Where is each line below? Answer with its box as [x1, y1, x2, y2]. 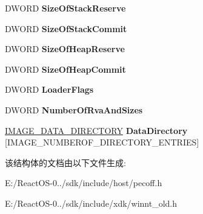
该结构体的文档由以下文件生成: [5, 156, 126, 169]
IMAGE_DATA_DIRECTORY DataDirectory [5, 124, 188, 136]
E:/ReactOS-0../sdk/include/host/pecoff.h [5, 176, 162, 189]
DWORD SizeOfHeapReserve [5, 42, 125, 55]
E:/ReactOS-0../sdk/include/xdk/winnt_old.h [5, 196, 178, 209]
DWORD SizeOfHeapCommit [5, 62, 126, 75]
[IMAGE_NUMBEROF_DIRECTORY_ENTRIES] [5, 136, 199, 149]
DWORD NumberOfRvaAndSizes [5, 103, 143, 116]
